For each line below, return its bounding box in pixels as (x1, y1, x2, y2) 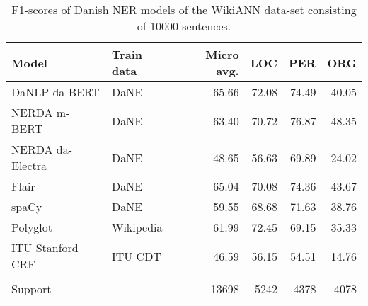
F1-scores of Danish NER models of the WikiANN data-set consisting (11, 1, 357, 18)
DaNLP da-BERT (11, 84, 100, 100)
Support (11, 280, 52, 297)
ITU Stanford (11, 239, 79, 256)
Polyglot (11, 219, 53, 235)
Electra (11, 157, 47, 174)
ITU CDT (111, 247, 161, 264)
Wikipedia (111, 219, 163, 235)
